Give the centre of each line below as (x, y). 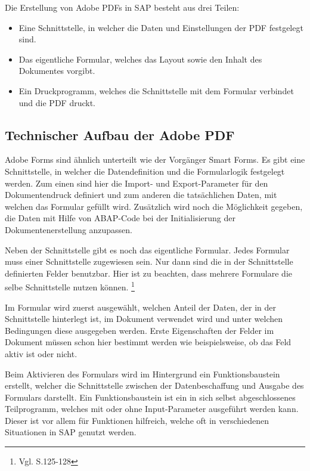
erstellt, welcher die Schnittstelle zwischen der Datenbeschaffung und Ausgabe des (154, 385)
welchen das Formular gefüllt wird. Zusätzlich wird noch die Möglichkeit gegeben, (154, 206)
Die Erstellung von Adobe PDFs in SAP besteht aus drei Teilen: (122, 7)
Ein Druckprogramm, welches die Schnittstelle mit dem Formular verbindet (156, 90)
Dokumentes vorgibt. (57, 71)
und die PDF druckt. (57, 102)
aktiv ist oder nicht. (41, 353)
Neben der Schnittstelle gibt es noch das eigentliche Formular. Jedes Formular (147, 250)
